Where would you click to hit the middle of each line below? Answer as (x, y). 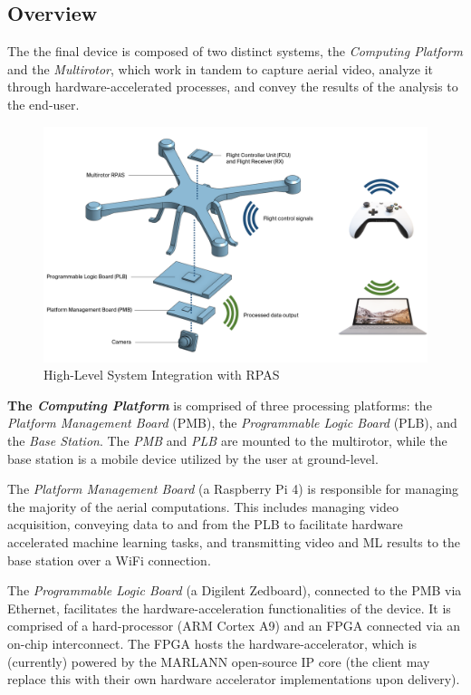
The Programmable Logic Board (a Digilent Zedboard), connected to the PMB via (235, 590)
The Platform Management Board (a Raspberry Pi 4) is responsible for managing (233, 489)
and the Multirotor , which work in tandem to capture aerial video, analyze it (220, 68)
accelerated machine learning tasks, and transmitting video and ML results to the (234, 541)
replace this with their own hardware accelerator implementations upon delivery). (234, 679)
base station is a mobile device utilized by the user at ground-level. (193, 458)
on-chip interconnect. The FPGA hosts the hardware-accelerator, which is (212, 643)
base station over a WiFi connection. (109, 560)
